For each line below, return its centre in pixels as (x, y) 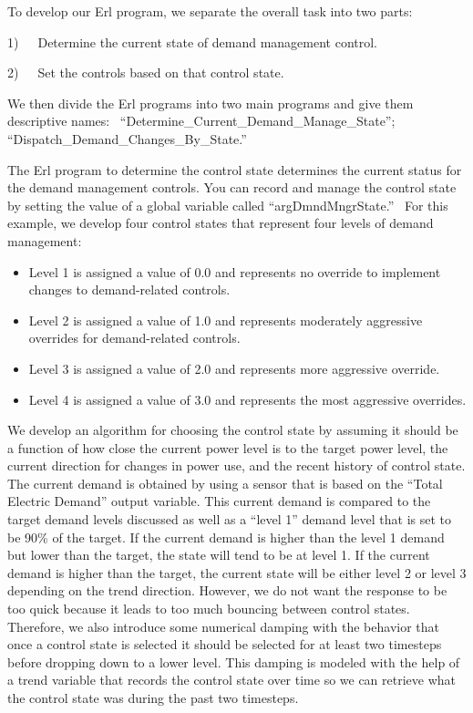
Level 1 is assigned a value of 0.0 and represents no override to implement (235, 271)
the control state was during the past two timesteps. (153, 697)
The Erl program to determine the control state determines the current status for (235, 169)
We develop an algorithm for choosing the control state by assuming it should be (233, 430)
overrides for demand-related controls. (134, 338)
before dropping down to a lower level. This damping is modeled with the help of (234, 661)
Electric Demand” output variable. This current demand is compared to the (219, 501)
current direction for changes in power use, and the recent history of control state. (236, 465)
